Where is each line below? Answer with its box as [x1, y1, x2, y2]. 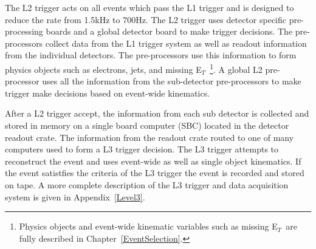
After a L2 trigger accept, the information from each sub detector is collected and [5, 107, 309, 120]
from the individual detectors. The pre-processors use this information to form [5, 49, 297, 61]
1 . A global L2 [210, 61, 263, 75]
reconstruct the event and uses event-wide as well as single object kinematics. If [5, 154, 301, 167]
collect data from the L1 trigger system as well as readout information [45, 36, 307, 49]
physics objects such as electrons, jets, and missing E [5, 63, 202, 75]
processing [5, 25, 43, 38]
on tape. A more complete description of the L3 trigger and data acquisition [5, 178, 289, 191]
